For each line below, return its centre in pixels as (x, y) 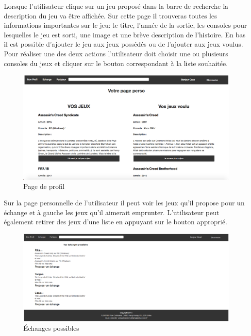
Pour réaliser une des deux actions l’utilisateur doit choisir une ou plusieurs (116, 53)
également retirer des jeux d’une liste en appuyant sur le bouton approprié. (116, 222)
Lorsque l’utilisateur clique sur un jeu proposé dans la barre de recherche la (116, 6)
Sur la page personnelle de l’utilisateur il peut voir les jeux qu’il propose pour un (124, 203)
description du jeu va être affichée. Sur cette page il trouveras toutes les (110, 15)
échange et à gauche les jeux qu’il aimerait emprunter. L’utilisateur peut (112, 212)
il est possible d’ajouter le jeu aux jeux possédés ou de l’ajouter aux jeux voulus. (124, 44)
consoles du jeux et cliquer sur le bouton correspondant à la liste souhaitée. (116, 63)
